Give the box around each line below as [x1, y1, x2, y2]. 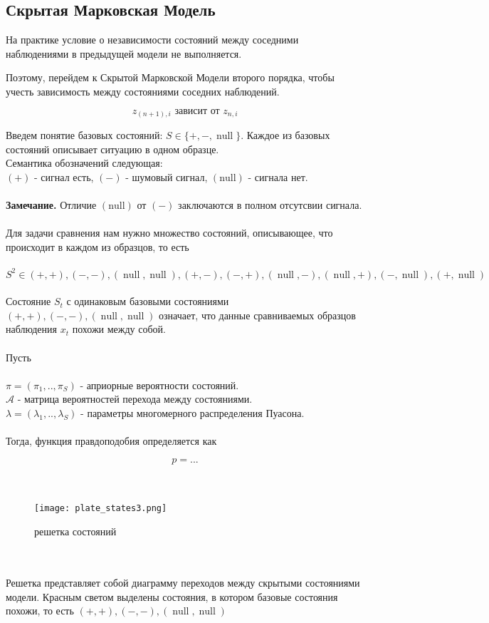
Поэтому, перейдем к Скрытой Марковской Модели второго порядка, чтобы [6, 70, 335, 85]
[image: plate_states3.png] [34, 503, 167, 513]
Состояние [6, 294, 51, 309]
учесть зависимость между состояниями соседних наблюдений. [6, 83, 280, 98]
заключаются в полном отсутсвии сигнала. [178, 197, 362, 212]
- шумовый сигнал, [125, 169, 208, 184]
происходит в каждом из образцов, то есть [6, 239, 189, 254]
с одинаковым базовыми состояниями [66, 294, 229, 309]
